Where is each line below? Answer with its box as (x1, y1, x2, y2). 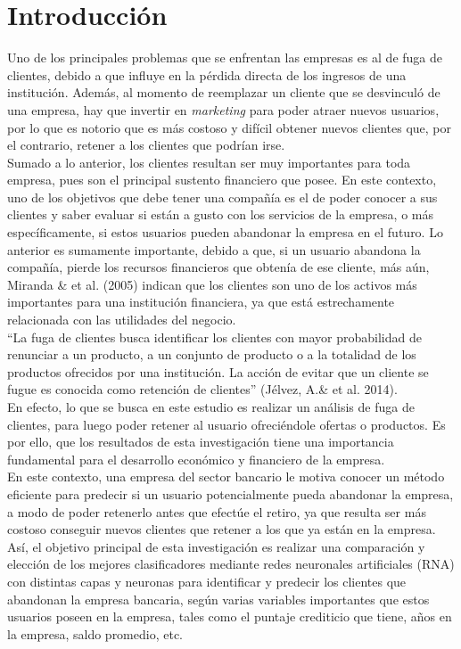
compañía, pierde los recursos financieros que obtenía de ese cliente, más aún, (7, 258, 430, 276)
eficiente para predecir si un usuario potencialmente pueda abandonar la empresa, (7, 484, 454, 503)
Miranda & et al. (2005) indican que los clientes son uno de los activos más (7, 275, 417, 293)
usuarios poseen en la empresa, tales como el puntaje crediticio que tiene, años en (7, 607, 452, 626)
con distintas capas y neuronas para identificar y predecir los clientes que (7, 571, 407, 590)
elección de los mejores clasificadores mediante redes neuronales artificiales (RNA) (7, 555, 455, 573)
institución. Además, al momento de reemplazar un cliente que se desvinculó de (7, 83, 440, 102)
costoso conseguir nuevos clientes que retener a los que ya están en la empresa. (7, 520, 436, 538)
